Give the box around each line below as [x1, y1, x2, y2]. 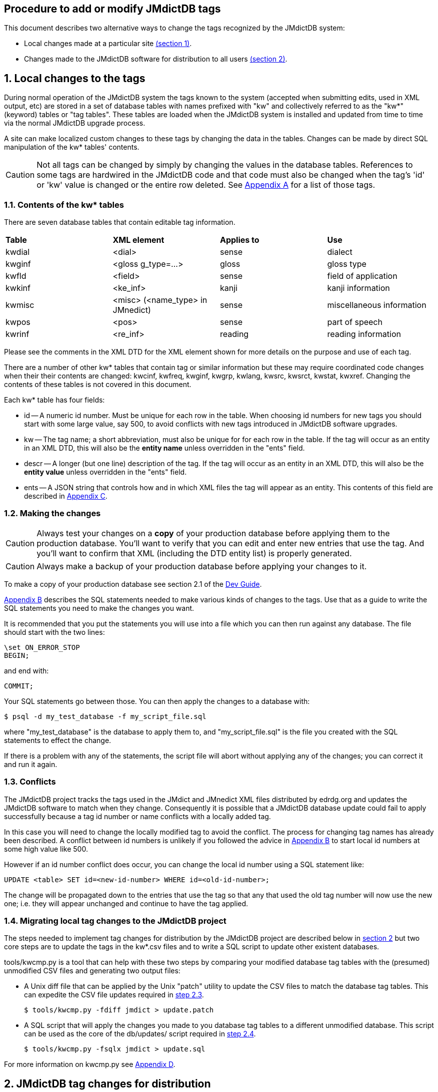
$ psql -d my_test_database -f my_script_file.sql [4, 712, 206, 720]
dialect [327, 247, 352, 257]
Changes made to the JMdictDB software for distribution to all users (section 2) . [24, 55, 287, 64]
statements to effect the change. [4, 736, 111, 745]
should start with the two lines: [4, 627, 105, 636]
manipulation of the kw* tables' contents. [4, 143, 139, 152]
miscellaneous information [327, 300, 426, 310]
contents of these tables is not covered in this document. [4, 380, 191, 389]
